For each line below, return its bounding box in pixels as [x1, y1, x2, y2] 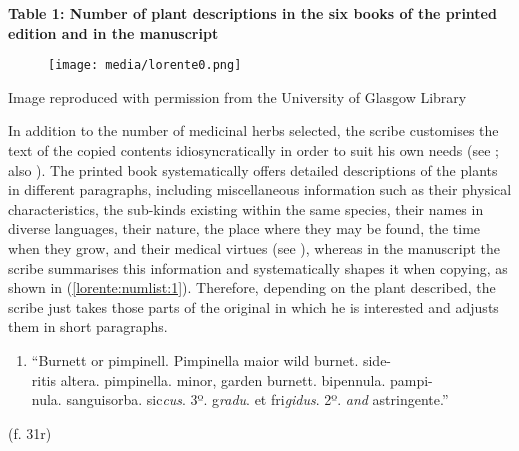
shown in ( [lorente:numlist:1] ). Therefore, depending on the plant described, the [8, 277, 496, 298]
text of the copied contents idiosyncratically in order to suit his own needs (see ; [8, 140, 499, 161]
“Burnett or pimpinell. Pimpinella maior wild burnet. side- [31, 349, 392, 370]
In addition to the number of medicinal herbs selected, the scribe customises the [8, 120, 499, 141]
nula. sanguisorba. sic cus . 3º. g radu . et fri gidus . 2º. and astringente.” [31, 389, 449, 410]
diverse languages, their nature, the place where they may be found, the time [8, 218, 481, 239]
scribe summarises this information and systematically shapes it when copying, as [8, 257, 508, 278]
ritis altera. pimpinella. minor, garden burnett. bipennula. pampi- [31, 369, 433, 390]
